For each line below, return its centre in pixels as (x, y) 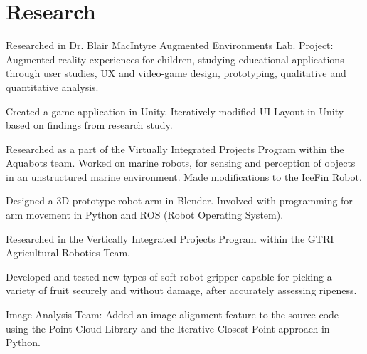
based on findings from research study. (89, 125)
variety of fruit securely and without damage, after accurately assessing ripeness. (181, 290)
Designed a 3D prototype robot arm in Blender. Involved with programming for (179, 201)
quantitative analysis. (52, 87)
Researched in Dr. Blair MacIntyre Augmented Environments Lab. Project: (170, 45)
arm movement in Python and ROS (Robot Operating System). (145, 215)
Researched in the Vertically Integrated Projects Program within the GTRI (170, 238)
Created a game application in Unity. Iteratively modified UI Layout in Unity (175, 111)
